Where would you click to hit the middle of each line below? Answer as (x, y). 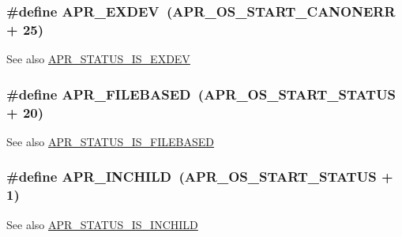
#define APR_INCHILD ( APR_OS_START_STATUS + (200, 177)
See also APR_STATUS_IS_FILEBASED (111, 141)
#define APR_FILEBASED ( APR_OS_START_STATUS (201, 94)
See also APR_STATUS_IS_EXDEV (98, 59)
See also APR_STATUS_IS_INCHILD (102, 224)
